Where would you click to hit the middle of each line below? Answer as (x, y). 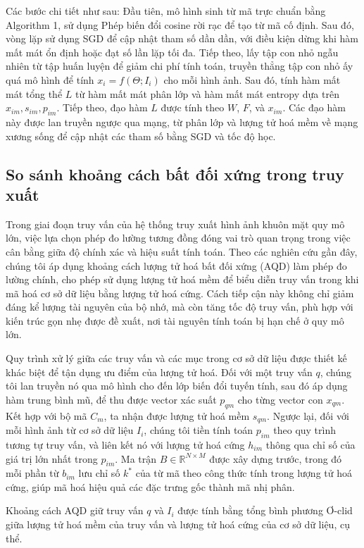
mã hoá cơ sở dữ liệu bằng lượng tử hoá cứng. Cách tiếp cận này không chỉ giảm (180, 293)
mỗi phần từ (32, 473)
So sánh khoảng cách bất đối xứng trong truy (175, 174)
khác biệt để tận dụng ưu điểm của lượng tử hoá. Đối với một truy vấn (159, 372)
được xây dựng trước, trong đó (276, 458)
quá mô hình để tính (50, 79)
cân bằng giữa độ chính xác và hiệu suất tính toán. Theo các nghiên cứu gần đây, (182, 251)
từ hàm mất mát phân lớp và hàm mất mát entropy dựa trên (207, 93)
